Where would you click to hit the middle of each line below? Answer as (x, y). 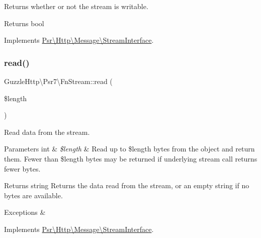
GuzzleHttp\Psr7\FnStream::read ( (58, 81)
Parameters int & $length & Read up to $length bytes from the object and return (129, 149)
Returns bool (24, 23)
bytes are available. (33, 195)
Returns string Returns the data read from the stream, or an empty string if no (127, 185)
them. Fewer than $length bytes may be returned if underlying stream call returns (131, 158)
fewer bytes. (22, 168)
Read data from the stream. (47, 132)
